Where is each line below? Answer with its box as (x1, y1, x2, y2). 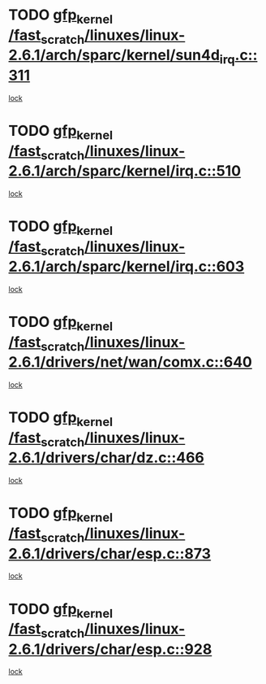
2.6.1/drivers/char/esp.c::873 (8, 544, 212, 563)
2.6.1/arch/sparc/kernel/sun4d (8, 46, 221, 64)
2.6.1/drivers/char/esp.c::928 (8, 640, 212, 658)
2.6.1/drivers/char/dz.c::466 (8, 449, 205, 467)
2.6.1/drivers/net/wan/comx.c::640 (8, 353, 253, 372)
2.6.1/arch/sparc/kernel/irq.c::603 (8, 258, 245, 276)
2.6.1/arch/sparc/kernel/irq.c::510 (8, 162, 242, 181)
